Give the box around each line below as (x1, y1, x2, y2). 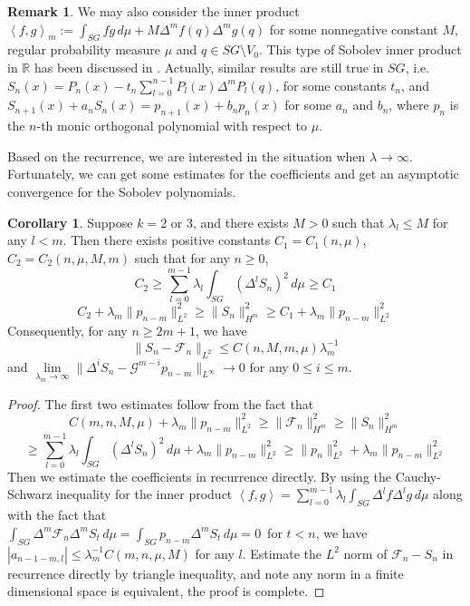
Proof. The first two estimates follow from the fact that (7, 394, 314, 413)
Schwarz (7, 484, 53, 503)
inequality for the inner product (56, 484, 233, 503)
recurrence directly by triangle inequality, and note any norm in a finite (7, 563, 404, 582)
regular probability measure (7, 40, 161, 59)
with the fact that (7, 505, 107, 524)
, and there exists (192, 212, 289, 231)
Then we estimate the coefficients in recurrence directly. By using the (7, 466, 392, 485)
